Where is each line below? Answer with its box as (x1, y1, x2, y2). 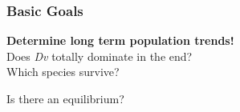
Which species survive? (6, 63, 120, 80)
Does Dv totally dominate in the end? (6, 47, 193, 64)
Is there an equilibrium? (6, 90, 124, 106)
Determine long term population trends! (6, 32, 234, 49)
